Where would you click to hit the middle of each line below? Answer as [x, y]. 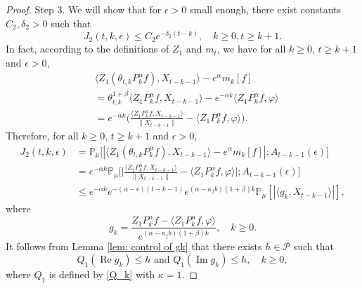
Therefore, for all [42, 135]
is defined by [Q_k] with [102, 274]
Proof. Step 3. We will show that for [84, 9]
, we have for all [251, 49]
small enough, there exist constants [266, 9]
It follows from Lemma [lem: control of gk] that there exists [134, 246]
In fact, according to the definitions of [88, 49]
